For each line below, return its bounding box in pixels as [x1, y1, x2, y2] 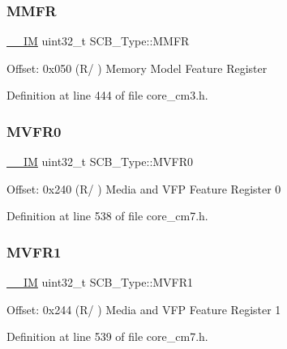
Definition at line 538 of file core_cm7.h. [6, 207, 208, 224]
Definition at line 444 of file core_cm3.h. [6, 87, 208, 104]
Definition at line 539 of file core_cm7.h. [6, 328, 208, 345]
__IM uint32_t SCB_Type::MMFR [6, 32, 190, 49]
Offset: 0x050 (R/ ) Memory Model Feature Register [6, 59, 268, 76]
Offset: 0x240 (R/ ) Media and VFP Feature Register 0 [6, 180, 281, 197]
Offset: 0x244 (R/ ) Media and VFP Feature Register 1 [6, 300, 281, 317]
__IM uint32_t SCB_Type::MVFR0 [6, 153, 194, 170]
